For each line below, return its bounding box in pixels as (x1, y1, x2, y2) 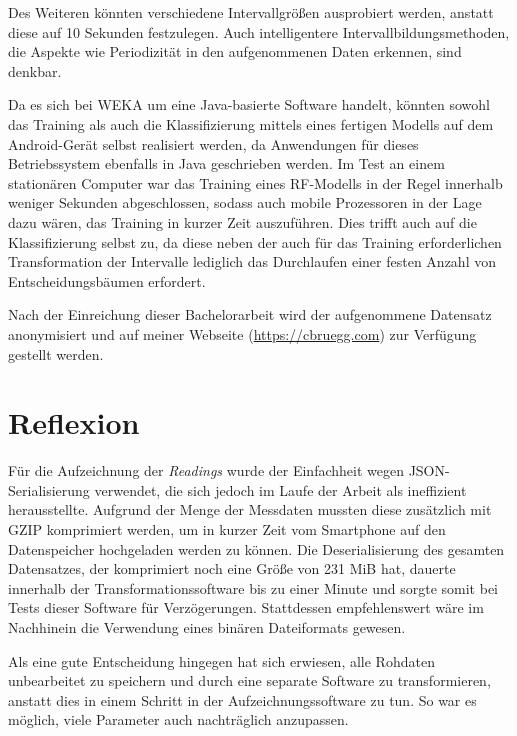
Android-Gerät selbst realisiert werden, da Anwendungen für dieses (8, 133, 419, 154)
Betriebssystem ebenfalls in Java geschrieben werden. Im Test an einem (8, 153, 445, 174)
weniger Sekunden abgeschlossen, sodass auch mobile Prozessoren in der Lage (8, 192, 482, 213)
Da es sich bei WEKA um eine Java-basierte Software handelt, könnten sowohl (8, 94, 490, 115)
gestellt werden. (8, 343, 104, 364)
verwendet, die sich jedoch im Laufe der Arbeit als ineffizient (94, 479, 467, 500)
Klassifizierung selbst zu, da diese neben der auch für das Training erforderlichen (8, 231, 502, 252)
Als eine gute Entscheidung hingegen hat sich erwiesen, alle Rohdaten (8, 650, 435, 671)
